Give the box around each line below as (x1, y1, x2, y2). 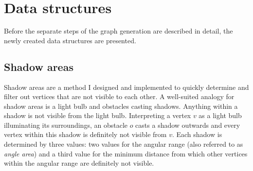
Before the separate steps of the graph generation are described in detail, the (4, 26, 233, 36)
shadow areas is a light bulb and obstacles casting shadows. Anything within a (4, 101, 238, 111)
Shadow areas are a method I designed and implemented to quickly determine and (4, 82, 249, 92)
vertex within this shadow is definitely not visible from (4, 129, 167, 139)
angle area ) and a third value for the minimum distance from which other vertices (4, 148, 248, 158)
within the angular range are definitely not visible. (4, 158, 154, 168)
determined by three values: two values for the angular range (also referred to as (4, 139, 243, 149)
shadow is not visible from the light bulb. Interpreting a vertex (4, 110, 191, 120)
